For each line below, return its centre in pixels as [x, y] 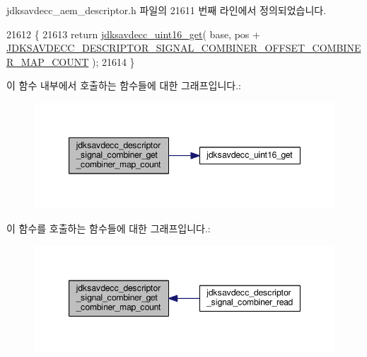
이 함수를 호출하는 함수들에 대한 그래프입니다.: [109, 228]
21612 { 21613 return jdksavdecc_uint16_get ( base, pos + [133, 34]
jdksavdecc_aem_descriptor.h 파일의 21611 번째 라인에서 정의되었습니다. [167, 10]
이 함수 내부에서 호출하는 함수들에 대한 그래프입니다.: [124, 85]
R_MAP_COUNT [48, 61]
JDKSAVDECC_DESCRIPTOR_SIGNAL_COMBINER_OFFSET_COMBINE [184, 48]
